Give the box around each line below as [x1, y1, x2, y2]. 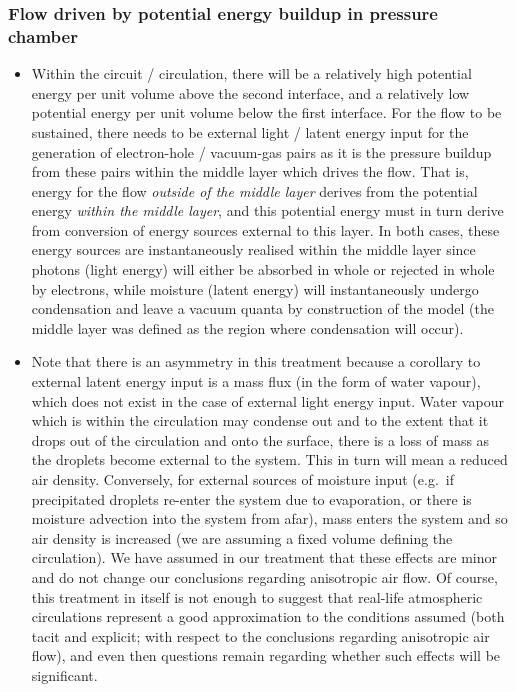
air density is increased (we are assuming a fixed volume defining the [31, 527, 453, 548]
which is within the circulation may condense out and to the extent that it [31, 410, 489, 431]
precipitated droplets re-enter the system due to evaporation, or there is [31, 488, 472, 509]
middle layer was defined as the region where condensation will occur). [31, 317, 464, 338]
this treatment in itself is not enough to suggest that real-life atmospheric [31, 586, 483, 607]
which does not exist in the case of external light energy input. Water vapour [31, 390, 504, 411]
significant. [31, 664, 98, 685]
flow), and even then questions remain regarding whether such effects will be [31, 645, 501, 666]
